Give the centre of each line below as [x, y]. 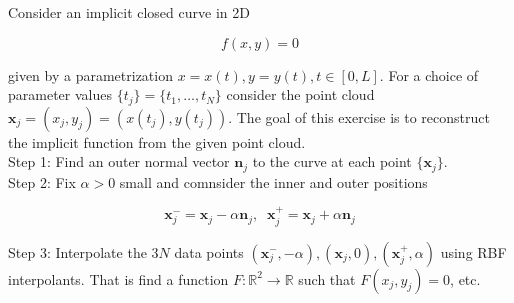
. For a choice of [429, 74]
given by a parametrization [90, 74]
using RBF [473, 251]
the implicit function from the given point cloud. [157, 141]
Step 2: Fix [42, 181]
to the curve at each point [332, 161]
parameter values [60, 94]
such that [327, 278]
